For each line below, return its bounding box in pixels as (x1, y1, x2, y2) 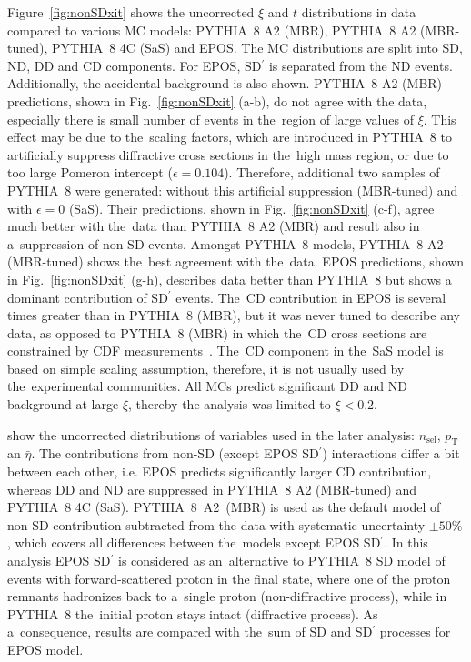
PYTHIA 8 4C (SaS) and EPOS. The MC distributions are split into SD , (52, 38, 463, 57)
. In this (384, 533, 428, 552)
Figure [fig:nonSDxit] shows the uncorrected (7, 3, 255, 21)
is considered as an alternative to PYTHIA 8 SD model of (118, 551, 446, 570)
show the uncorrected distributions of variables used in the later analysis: (7, 425, 415, 444)
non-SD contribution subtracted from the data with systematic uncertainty (7, 515, 426, 534)
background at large (7, 395, 119, 414)
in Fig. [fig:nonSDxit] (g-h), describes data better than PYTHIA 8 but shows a (7, 269, 452, 288)
